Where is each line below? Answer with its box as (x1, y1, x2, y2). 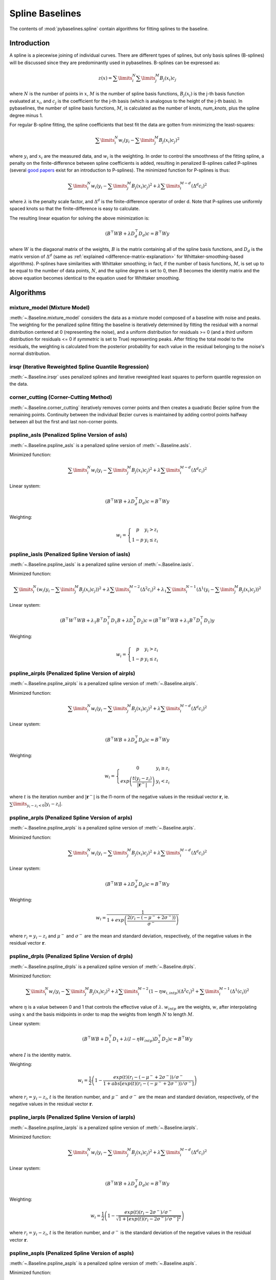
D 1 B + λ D (110, 617, 133, 625)
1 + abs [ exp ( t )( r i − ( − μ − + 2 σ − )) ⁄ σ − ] (103, 1079, 194, 1087)
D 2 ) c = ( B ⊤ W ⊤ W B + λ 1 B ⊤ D (136, 617, 200, 625)
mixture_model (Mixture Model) (9, 304, 90, 311)
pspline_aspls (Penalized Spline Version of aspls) (9, 1249, 134, 1256)
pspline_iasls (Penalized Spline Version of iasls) (9, 550, 130, 558)
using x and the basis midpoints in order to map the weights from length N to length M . (9, 1011, 194, 1017)
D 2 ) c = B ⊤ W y (162, 1035, 193, 1043)
